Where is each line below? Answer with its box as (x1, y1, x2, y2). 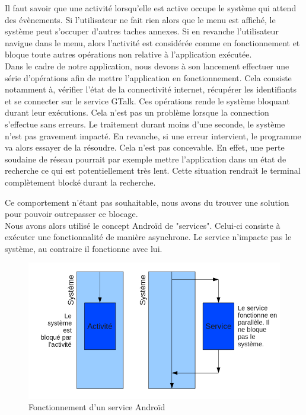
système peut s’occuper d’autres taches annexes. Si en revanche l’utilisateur (5, 25, 279, 37)
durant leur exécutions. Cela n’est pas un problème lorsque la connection (5, 106, 269, 119)
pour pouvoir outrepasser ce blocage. (5, 207, 138, 220)
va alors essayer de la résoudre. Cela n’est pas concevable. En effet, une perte (5, 141, 285, 154)
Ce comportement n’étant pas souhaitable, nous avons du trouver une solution (5, 196, 289, 208)
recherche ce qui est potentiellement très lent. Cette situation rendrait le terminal (5, 164, 301, 177)
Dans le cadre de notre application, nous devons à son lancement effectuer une (5, 59, 289, 72)
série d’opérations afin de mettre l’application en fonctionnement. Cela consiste (5, 71, 292, 84)
